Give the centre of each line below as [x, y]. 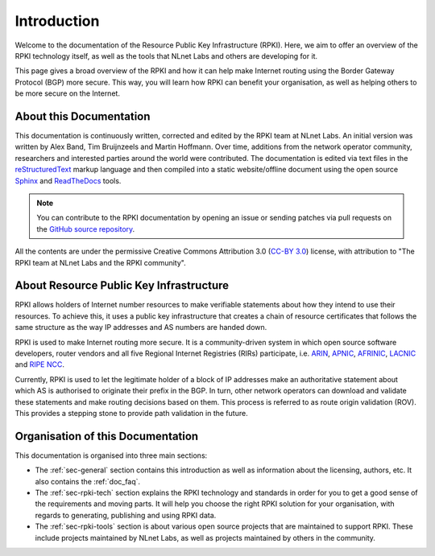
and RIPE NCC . [39, 364]
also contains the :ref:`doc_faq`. [88, 481]
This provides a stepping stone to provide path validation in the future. [132, 413]
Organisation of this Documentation [107, 436]
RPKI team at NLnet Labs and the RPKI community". [100, 262]
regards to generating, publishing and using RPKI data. [126, 515]
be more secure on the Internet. [68, 93]
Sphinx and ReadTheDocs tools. [68, 180]
